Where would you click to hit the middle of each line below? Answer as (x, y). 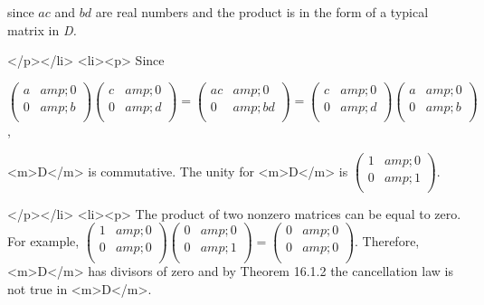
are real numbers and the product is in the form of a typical (262, 12)
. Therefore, (387, 240)
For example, (43, 240)
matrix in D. (42, 29)
